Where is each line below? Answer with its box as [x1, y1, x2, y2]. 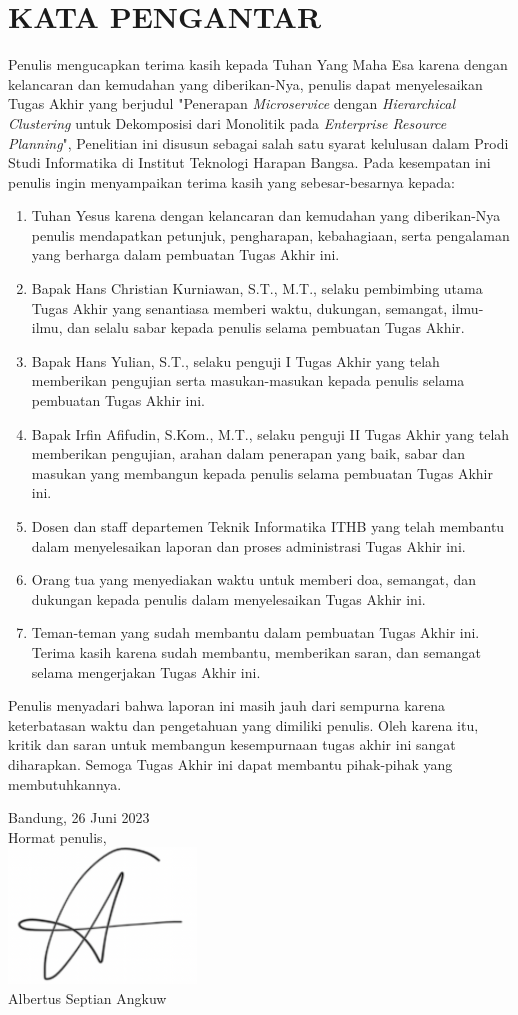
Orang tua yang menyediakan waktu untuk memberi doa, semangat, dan [31, 569, 477, 590]
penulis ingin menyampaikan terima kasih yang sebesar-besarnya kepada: [8, 171, 455, 192]
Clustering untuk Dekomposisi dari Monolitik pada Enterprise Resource [8, 112, 447, 133]
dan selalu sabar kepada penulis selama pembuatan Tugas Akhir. [67, 317, 465, 338]
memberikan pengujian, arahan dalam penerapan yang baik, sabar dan [31, 443, 465, 464]
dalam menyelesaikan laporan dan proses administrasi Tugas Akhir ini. [31, 535, 466, 556]
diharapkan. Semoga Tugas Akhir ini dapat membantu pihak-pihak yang [8, 753, 453, 774]
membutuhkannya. [8, 773, 122, 794]
